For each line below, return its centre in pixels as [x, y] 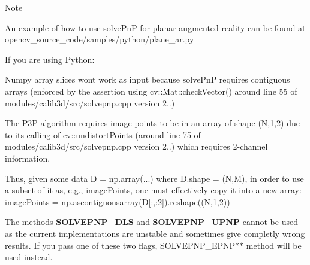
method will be [274, 245]
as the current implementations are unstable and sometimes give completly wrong [155, 233]
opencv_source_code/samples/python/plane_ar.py [100, 39]
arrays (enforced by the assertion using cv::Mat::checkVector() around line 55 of [151, 91]
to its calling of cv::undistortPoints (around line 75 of [103, 134]
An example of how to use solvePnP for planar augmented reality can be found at [155, 27]
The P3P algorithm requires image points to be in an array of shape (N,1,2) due [153, 123]
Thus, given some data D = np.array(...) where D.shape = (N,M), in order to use [154, 178]
